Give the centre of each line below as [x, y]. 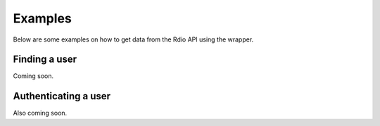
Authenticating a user [62, 96]
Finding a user [45, 59]
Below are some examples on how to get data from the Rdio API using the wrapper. [133, 39]
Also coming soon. [40, 113]
